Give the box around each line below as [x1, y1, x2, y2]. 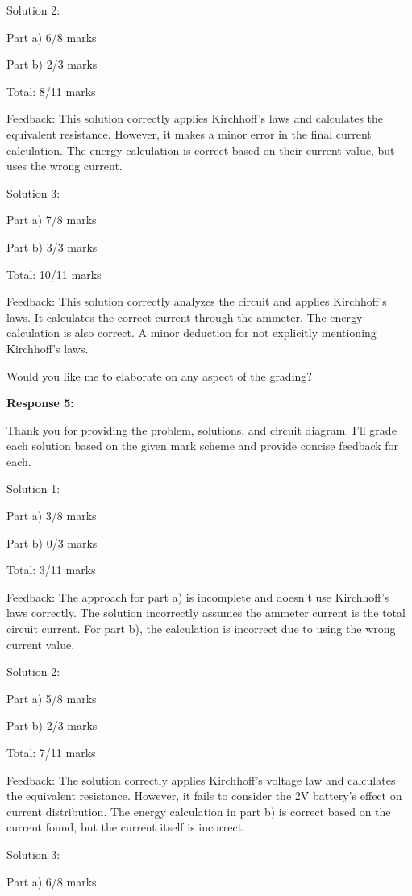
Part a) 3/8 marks [6, 507, 97, 524]
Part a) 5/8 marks [6, 690, 97, 706]
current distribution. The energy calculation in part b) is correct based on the [6, 802, 391, 819]
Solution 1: [6, 480, 60, 497]
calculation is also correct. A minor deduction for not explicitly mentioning [6, 324, 377, 341]
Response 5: [6, 394, 74, 411]
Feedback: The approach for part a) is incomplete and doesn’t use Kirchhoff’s [6, 588, 389, 605]
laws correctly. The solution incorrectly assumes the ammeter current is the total [6, 604, 406, 621]
